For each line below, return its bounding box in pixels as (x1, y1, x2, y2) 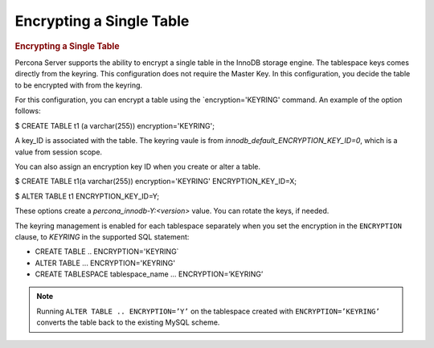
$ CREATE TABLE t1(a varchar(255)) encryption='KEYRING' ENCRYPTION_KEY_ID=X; (14, 177, 297, 186)
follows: (14, 106, 41, 116)
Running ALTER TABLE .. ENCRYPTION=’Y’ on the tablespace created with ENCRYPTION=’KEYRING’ (36, 306, 381, 316)
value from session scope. (14, 147, 103, 157)
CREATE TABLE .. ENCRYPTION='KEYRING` (35, 247, 179, 256)
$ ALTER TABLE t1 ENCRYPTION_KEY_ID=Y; (14, 191, 160, 201)
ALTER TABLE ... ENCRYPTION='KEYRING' (35, 258, 176, 268)
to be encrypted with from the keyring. (14, 80, 143, 90)
